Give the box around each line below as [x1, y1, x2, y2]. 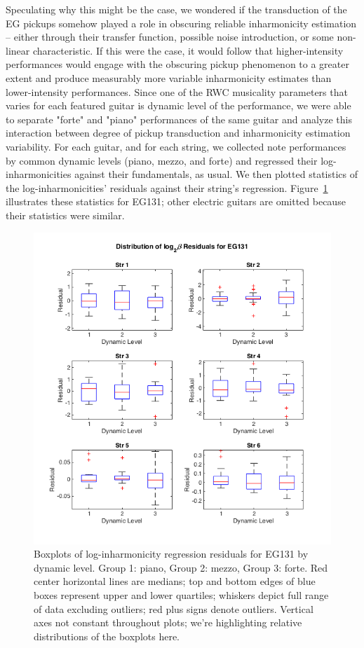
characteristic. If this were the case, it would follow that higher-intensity [32, 43, 344, 57]
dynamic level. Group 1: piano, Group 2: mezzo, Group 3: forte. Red [34, 560, 328, 574]
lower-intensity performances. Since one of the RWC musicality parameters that [6, 84, 348, 99]
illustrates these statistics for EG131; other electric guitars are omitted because [6, 194, 346, 209]
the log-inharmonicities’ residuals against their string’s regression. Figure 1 [6, 180, 328, 195]
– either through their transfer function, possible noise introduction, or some [6, 29, 334, 44]
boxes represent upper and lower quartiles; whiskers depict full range [34, 588, 329, 602]
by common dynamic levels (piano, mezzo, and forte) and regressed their [6, 153, 318, 167]
